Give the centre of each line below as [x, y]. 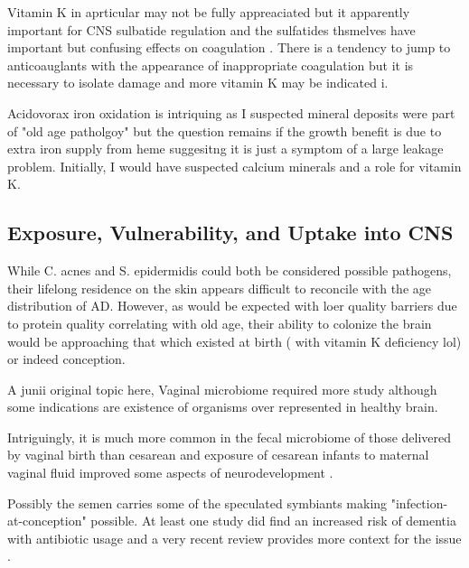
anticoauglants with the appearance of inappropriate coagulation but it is [211, 65]
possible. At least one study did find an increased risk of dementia [273, 521]
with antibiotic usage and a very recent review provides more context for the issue [234, 538]
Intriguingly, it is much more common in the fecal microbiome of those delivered [230, 437]
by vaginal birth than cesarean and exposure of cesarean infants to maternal [218, 455]
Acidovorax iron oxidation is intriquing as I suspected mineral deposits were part [231, 112]
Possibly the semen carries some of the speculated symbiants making [197, 503]
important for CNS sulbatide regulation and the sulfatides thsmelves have [211, 29]
